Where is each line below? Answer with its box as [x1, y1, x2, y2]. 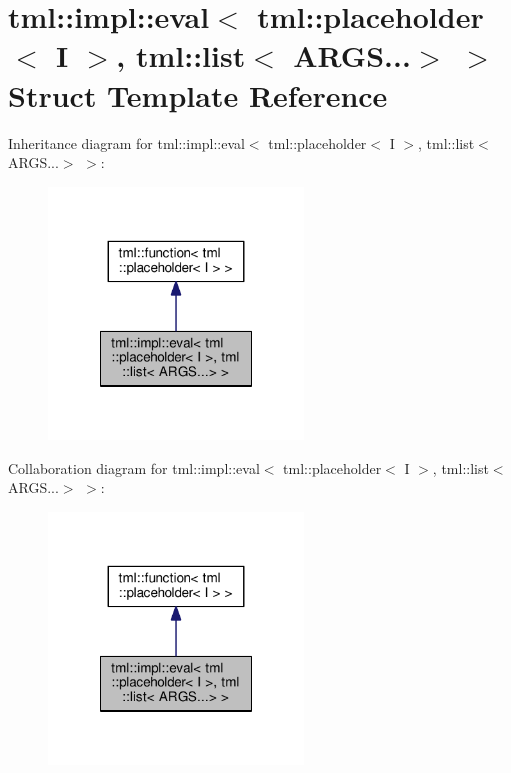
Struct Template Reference [8, 74, 388, 115]
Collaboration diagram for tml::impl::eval [8, 457, 260, 478]
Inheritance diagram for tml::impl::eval [8, 132, 245, 153]
